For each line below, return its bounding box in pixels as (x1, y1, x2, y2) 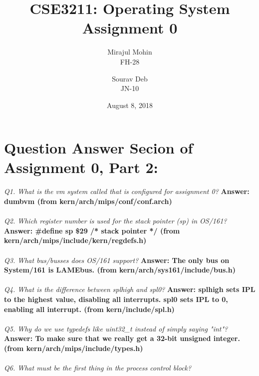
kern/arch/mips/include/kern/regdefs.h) (4, 235, 147, 245)
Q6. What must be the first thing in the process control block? (4, 362, 192, 373)
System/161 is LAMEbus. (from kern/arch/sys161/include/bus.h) (4, 264, 236, 275)
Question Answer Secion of (4, 137, 193, 158)
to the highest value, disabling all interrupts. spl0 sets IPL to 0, (4, 293, 228, 304)
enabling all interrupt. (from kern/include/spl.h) (4, 303, 175, 314)
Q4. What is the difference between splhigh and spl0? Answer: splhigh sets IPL (4, 284, 256, 294)
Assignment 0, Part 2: (4, 157, 158, 177)
